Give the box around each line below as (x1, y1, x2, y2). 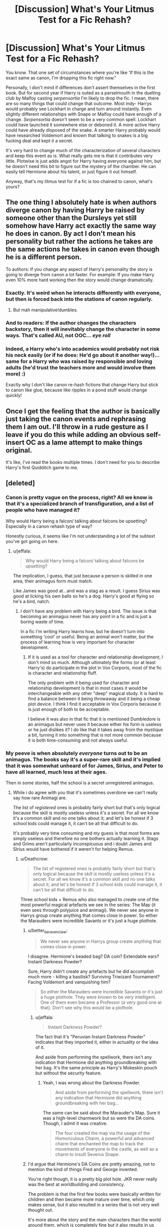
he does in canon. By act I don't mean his (5, 229, 136, 238)
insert (5, 438, 24, 446)
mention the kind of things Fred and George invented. (27, 1166, 138, 1172)
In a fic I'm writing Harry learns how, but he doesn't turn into (20, 628, 144, 634)
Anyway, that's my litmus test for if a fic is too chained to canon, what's (5, 178, 153, 184)
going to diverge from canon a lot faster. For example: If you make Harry (5, 271, 154, 277)
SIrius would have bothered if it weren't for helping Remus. (12, 846, 134, 852)
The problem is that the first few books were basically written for (27, 1191, 161, 1197)
